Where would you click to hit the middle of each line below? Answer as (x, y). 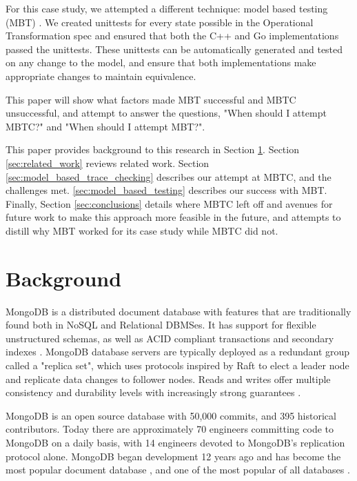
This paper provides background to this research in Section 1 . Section (152, 149)
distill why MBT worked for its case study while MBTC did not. (142, 230)
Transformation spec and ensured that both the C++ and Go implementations (172, 36)
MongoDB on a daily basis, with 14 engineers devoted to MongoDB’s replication (175, 442)
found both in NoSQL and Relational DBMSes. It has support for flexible (161, 325)
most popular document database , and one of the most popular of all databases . (178, 470)
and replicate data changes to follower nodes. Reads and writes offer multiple (168, 379)
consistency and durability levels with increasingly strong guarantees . (153, 392)
